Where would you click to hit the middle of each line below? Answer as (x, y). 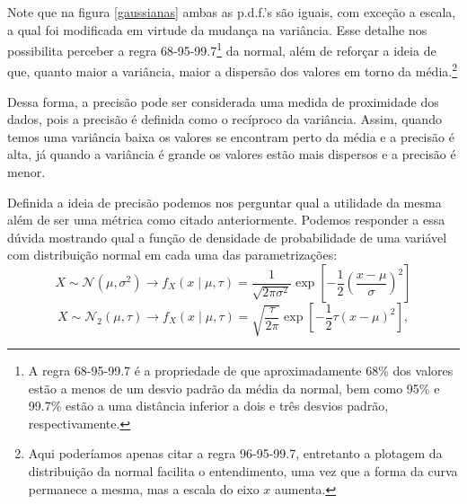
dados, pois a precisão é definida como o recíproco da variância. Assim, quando (225, 119)
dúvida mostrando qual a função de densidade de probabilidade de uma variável (227, 237)
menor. (26, 172)
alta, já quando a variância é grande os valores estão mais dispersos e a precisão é (232, 154)
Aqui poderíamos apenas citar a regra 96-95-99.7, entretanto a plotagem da (235, 453)
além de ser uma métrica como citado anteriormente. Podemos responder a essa (226, 220)
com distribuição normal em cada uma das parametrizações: (172, 255)
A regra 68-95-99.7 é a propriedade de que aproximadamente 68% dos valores (241, 370)
